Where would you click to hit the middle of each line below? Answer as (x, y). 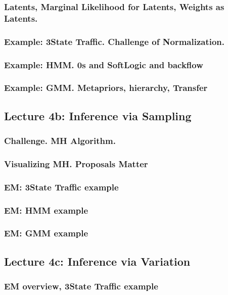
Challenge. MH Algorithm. (60, 140)
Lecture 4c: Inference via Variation (97, 261)
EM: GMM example (46, 233)
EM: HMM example (46, 210)
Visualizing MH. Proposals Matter (76, 163)
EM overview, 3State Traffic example (81, 286)
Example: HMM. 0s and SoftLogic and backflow (104, 64)
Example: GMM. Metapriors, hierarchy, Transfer (106, 88)
